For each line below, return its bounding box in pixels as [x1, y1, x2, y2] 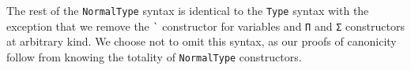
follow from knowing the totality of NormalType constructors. [6, 48, 302, 64]
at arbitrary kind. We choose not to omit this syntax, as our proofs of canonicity [6, 33, 397, 50]
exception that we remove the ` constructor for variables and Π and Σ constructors [6, 17, 405, 34]
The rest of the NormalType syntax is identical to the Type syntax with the [6, 2, 369, 18]
